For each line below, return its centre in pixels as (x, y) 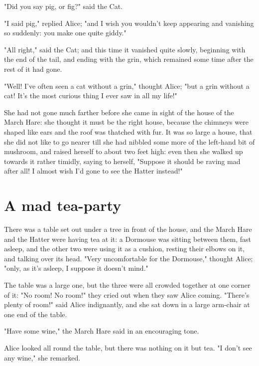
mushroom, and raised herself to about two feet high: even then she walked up (124, 151)
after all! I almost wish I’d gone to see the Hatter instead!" (93, 171)
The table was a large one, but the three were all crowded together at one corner (127, 285)
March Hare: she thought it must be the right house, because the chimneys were (126, 122)
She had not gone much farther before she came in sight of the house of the (119, 112)
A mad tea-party (63, 205)
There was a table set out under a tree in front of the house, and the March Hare (128, 229)
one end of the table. (36, 314)
